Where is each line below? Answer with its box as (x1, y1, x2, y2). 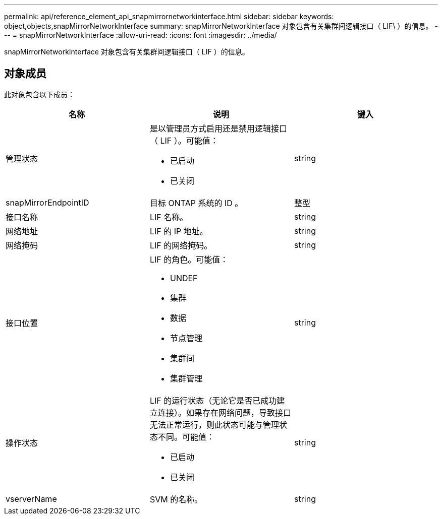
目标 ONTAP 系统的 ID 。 (149, 198, 243, 208)
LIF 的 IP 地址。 (149, 226, 208, 236)
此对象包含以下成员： (4, 90, 75, 99)
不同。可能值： (157, 431, 214, 442)
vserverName (6, 493, 57, 504)
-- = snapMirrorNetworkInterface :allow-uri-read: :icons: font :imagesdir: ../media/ (4, 31, 277, 39)
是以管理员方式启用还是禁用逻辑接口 (149, 123, 287, 134)
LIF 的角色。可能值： (149, 254, 229, 265)
